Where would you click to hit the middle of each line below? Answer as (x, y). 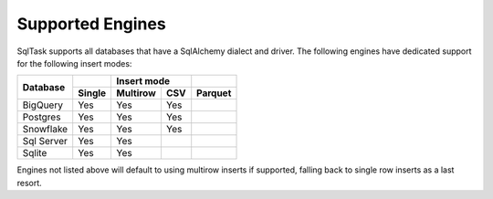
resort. (30, 183)
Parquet (214, 93)
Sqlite (35, 153)
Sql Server (45, 141)
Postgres (42, 117)
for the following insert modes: (74, 63)
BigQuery (43, 105)
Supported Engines (91, 24)
